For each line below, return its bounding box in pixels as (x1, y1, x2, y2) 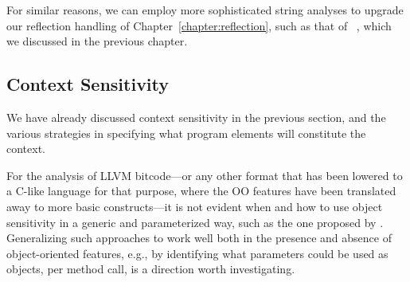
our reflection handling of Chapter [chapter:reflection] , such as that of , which (6, 17, 392, 33)
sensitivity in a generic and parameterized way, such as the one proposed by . (6, 213, 384, 230)
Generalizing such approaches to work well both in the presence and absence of (6, 229, 392, 246)
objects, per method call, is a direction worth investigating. (6, 260, 295, 277)
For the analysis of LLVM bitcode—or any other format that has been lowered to (6, 166, 403, 183)
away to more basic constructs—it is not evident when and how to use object (6, 198, 383, 214)
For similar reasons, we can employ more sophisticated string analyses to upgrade (6, 2, 404, 18)
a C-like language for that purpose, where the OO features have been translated (6, 182, 396, 199)
